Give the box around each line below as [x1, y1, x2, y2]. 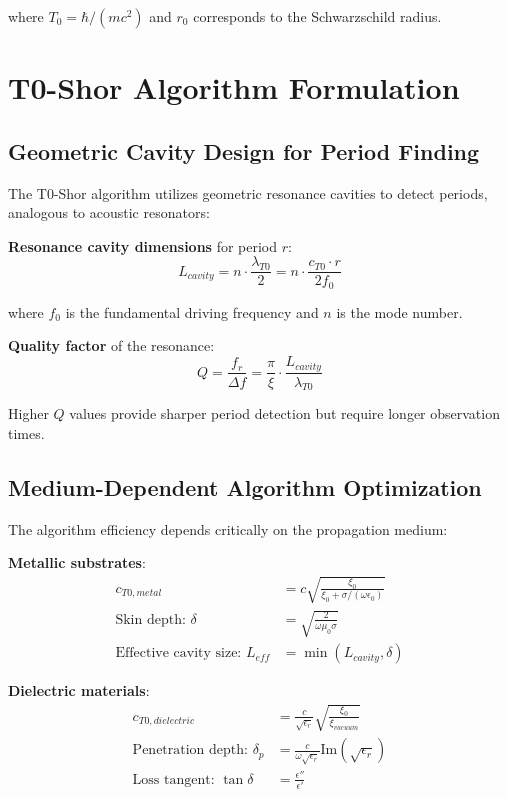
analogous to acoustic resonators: [8, 202, 210, 223]
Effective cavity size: [115, 646, 242, 661]
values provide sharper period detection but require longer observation [69, 403, 500, 424]
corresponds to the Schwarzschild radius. [193, 6, 442, 26]
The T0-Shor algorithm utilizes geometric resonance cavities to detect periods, [8, 182, 488, 203]
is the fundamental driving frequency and [65, 301, 319, 322]
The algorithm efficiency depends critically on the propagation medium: [8, 518, 448, 539]
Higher [8, 403, 49, 424]
